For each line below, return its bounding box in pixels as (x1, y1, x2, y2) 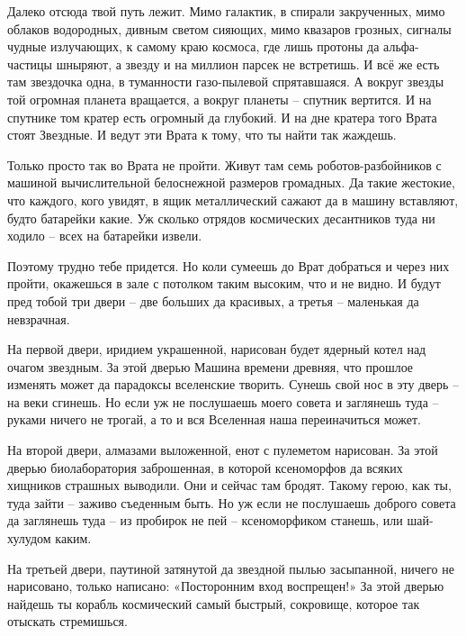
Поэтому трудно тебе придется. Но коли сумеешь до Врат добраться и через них (7, 256, 450, 275)
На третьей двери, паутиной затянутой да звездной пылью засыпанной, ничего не (7, 559, 454, 577)
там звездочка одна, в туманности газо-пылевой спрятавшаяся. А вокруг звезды (7, 72, 444, 91)
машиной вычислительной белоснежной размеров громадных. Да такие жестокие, (7, 173, 455, 192)
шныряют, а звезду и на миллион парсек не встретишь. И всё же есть (56, 54, 440, 73)
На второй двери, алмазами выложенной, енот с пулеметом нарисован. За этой (7, 441, 438, 459)
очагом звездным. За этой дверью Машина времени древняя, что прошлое (7, 357, 414, 376)
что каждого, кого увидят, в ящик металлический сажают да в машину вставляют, (7, 190, 459, 209)
